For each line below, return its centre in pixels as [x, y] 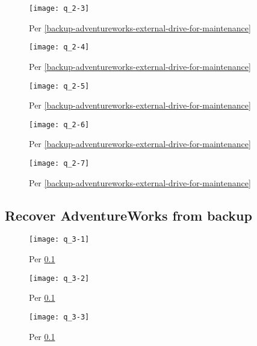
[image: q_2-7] [59, 163]
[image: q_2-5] [59, 86]
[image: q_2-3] [59, 8]
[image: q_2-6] [59, 124]
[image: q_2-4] [59, 47]
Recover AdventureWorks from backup [128, 215]
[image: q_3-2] [59, 278]
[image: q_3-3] [59, 317]
